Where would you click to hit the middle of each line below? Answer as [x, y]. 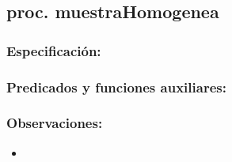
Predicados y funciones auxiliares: [116, 87]
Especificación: [54, 50]
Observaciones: [55, 123]
